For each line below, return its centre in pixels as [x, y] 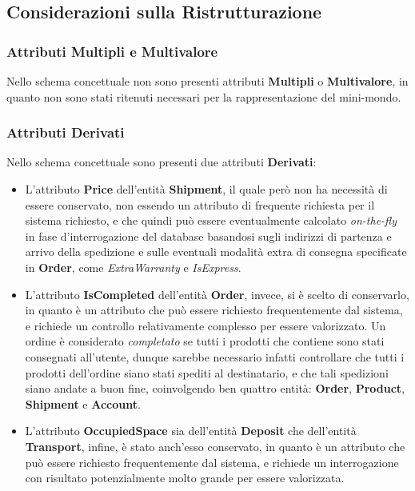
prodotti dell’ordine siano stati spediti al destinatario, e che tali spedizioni [207, 372]
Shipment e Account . [83, 403]
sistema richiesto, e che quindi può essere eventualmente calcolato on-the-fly [211, 220]
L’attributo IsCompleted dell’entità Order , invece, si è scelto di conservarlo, [217, 294]
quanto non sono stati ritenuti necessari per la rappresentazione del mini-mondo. [204, 96]
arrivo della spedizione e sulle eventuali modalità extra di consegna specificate [216, 251]
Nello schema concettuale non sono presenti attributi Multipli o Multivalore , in [207, 81]
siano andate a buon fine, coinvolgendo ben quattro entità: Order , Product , [215, 388]
